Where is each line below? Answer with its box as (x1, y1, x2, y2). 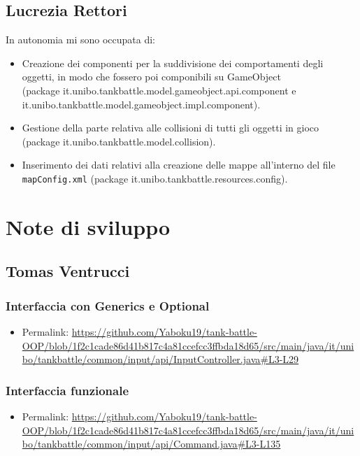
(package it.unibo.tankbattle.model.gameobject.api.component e (22, 83, 296, 97)
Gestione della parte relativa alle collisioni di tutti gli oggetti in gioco (22, 120, 319, 135)
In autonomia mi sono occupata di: (6, 32, 155, 47)
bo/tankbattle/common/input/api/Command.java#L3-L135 (22, 436, 281, 451)
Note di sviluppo (6, 212, 171, 241)
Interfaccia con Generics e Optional (6, 297, 210, 314)
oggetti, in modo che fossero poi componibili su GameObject (22, 69, 281, 84)
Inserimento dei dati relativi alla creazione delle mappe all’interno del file (22, 157, 336, 172)
